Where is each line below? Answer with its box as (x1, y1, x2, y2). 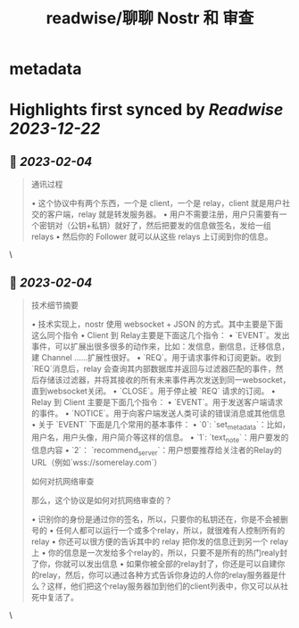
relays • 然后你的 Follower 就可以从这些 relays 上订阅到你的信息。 (30, 231, 273, 242)
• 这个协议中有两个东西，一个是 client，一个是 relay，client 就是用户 (30, 198, 283, 209)
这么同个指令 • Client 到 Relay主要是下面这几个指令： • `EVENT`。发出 (30, 330, 290, 340)
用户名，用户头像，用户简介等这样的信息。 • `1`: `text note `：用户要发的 (30, 432, 289, 444)
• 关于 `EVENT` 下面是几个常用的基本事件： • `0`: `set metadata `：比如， (30, 419, 290, 432)
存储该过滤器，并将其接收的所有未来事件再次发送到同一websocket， (38, 375, 291, 384)
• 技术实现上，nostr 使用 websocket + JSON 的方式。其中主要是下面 (30, 318, 284, 329)
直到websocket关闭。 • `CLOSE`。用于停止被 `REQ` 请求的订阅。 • (30, 385, 277, 396)
